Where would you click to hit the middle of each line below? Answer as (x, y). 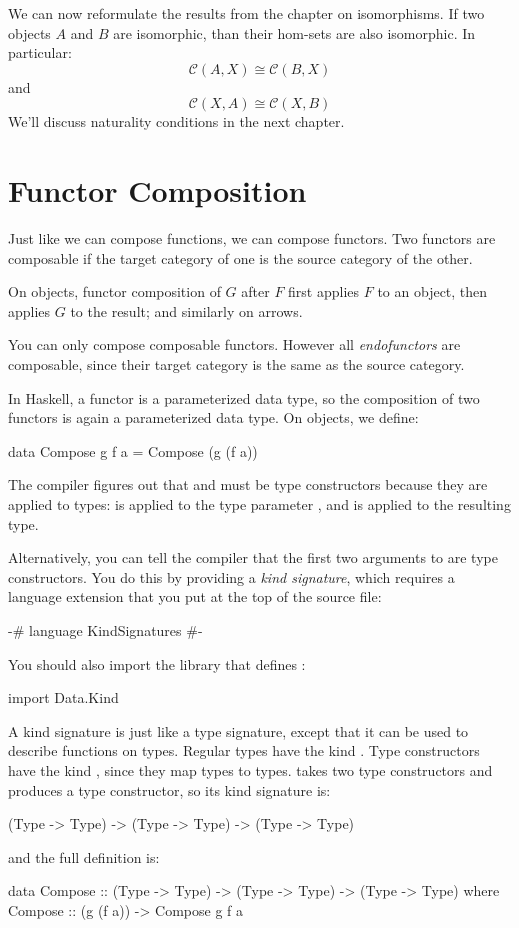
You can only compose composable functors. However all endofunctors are (234, 344)
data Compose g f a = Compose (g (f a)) (133, 450)
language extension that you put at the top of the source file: (195, 596)
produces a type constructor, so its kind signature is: (169, 789)
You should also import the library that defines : (157, 663)
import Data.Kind (63, 697)
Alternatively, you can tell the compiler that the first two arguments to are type (253, 557)
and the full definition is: (84, 856)
